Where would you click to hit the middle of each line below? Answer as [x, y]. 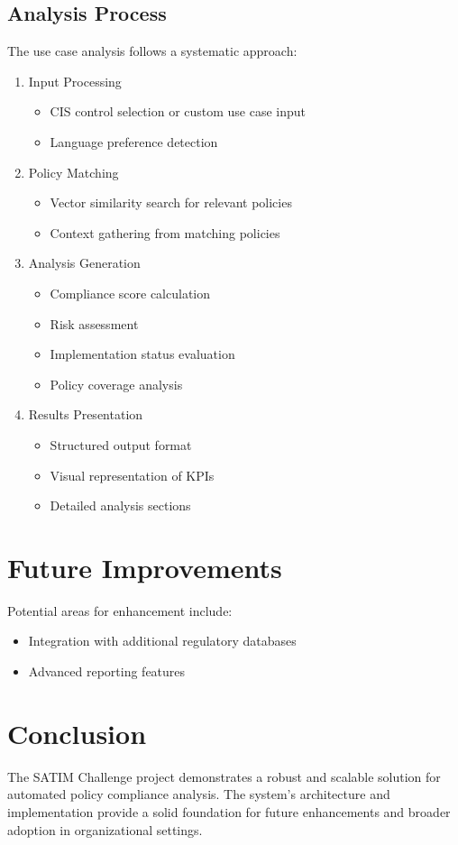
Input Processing [75, 81]
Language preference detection [134, 141]
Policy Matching [73, 172]
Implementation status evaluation [142, 354]
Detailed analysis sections [120, 505]
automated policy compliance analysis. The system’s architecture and [199, 794]
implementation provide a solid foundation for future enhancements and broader [229, 811]
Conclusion [77, 733]
